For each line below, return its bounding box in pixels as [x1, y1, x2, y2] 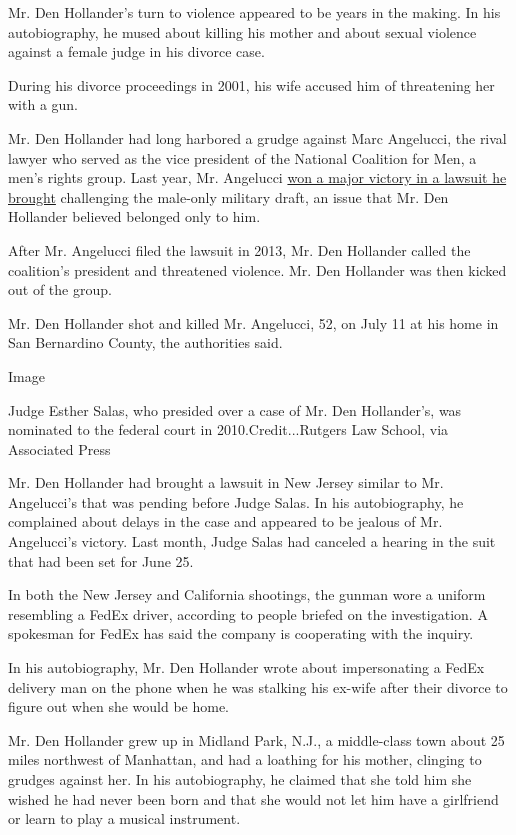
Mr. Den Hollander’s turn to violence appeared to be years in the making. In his [8, 2, 501, 22]
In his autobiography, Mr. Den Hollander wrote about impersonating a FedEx [8, 657, 485, 678]
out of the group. [8, 279, 112, 300]
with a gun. [8, 94, 79, 115]
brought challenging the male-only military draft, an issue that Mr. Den [8, 186, 449, 207]
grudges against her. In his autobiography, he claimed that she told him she [8, 769, 472, 789]
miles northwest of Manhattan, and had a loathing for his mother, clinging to [8, 749, 482, 770]
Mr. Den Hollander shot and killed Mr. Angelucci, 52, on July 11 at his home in [8, 312, 499, 333]
